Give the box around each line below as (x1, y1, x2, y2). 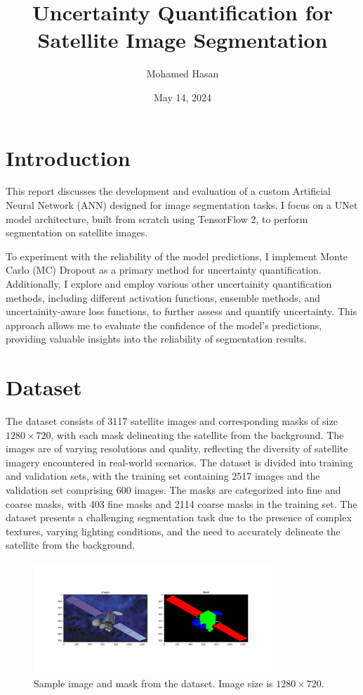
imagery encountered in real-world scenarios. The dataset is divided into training (6, 454, 353, 469)
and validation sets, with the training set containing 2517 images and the (6, 468, 320, 483)
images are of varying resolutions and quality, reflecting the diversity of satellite (6, 441, 348, 456)
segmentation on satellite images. (6, 225, 148, 240)
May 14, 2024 (153, 89, 212, 104)
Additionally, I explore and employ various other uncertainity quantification (6, 276, 332, 291)
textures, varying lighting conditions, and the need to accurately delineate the (6, 523, 341, 538)
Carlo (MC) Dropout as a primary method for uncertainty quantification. (6, 262, 322, 277)
